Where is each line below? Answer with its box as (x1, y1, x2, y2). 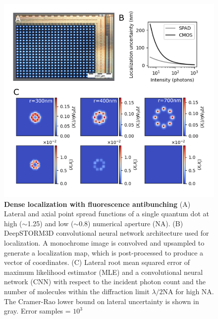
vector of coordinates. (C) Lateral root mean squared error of (4, 257, 190, 267)
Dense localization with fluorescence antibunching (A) (4, 198, 191, 209)
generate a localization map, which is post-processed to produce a (4, 247, 204, 257)
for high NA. (175, 286, 214, 296)
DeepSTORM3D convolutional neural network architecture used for (4, 228, 209, 238)
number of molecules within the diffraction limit (4, 286, 150, 296)
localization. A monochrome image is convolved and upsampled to (4, 238, 205, 248)
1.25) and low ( (27, 218, 74, 228)
